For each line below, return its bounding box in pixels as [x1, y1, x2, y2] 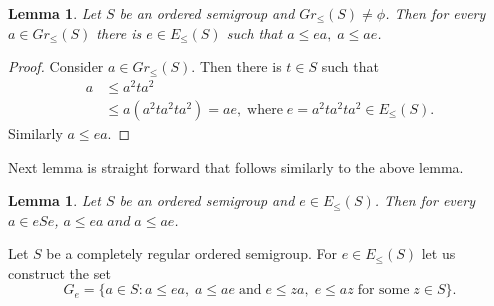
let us [421, 243, 456, 264]
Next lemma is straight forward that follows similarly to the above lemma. [8, 156, 464, 177]
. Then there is [191, 56, 282, 77]
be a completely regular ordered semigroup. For [46, 243, 337, 264]
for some [357, 283, 410, 298]
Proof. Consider [8, 56, 104, 77]
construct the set [8, 262, 111, 283]
